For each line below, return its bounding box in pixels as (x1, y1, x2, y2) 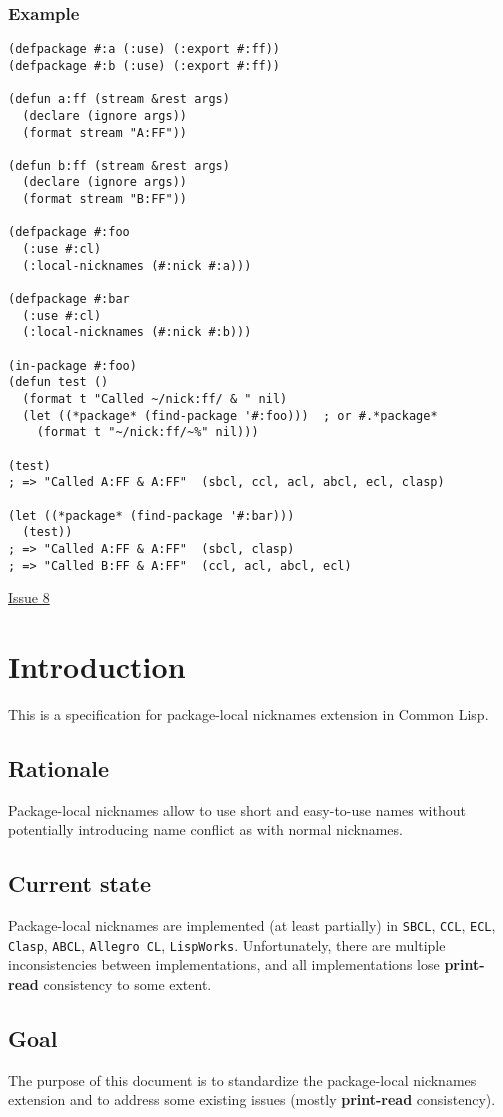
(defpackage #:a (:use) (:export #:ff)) (8, 42, 281, 57)
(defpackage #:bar (8, 292, 130, 307)
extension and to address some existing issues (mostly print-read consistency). (8, 1089, 496, 1110)
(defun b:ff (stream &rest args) (8, 158, 230, 173)
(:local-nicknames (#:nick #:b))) (22, 325, 252, 340)
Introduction (8, 646, 186, 686)
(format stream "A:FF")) (22, 125, 187, 140)
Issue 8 (8, 587, 50, 608)
